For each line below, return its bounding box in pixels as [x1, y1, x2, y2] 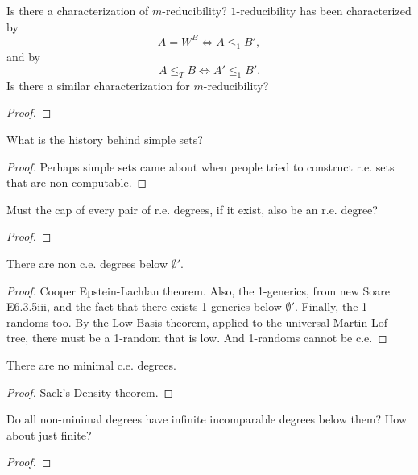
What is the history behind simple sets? [6, 131, 203, 148]
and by [6, 48, 41, 65]
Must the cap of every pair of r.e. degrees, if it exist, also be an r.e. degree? [6, 200, 378, 217]
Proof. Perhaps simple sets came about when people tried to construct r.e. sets [6, 158, 395, 175]
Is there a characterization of [6, 2, 149, 19]
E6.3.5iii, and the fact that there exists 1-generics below [6, 298, 282, 315]
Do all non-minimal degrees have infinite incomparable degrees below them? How [6, 411, 408, 427]
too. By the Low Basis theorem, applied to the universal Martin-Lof [52, 313, 387, 330]
